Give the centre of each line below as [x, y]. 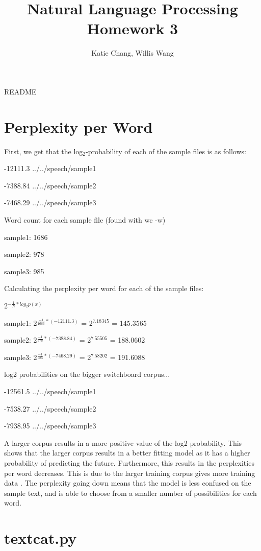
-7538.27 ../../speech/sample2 [50, 408]
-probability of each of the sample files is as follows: [166, 151]
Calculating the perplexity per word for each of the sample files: [104, 288]
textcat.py [41, 538]
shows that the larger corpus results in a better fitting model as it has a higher [127, 453]
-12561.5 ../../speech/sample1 [50, 391]
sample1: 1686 [26, 237]
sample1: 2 [21, 322]
